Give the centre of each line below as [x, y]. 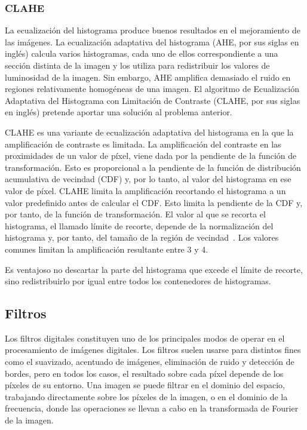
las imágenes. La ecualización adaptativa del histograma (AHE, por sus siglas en [152, 42]
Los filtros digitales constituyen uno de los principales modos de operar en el [145, 338]
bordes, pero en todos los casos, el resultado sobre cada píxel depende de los [144, 373]
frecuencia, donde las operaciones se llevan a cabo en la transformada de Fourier [152, 408]
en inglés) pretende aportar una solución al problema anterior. [119, 112]
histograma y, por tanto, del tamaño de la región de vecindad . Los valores [142, 237]
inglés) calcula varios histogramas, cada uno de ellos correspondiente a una [142, 53]
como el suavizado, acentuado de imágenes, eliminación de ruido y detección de [150, 362]
